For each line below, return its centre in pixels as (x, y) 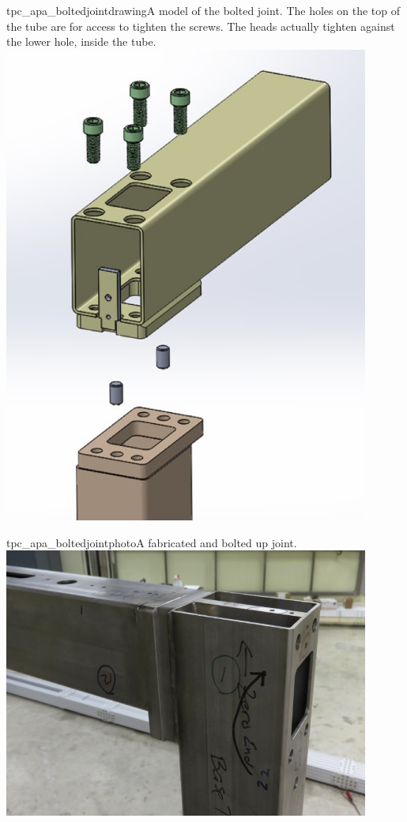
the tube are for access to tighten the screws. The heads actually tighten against (201, 26)
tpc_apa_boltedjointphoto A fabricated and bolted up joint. (152, 542)
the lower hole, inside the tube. (81, 41)
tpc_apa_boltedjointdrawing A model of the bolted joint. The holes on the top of (203, 10)
